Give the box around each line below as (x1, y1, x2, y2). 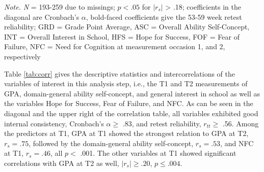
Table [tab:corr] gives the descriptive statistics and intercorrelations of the (4, 68, 235, 79)
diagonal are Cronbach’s (4, 11, 80, 22)
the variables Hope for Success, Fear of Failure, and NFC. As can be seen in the (4, 98, 253, 109)
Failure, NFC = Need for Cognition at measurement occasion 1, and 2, (4, 41, 225, 52)
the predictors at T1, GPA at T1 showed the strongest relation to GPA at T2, (4, 128, 249, 139)
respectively (4, 51, 41, 61)
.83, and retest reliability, (122, 118, 201, 128)
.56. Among (222, 118, 259, 128)
